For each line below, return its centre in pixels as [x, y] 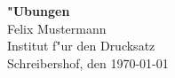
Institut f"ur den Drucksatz [81, 46]
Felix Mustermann [57, 28]
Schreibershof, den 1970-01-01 [88, 62]
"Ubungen [39, 11]
